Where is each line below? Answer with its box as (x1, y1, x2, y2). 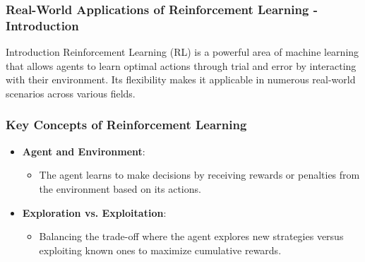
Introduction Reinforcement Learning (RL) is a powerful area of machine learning (6, 44, 359, 59)
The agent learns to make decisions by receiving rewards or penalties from (39, 167, 360, 182)
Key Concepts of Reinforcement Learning (6, 116, 247, 133)
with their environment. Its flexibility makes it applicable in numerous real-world (6, 72, 356, 87)
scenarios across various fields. (6, 85, 136, 100)
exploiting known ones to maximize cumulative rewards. (39, 242, 282, 257)
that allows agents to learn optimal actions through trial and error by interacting (6, 58, 357, 73)
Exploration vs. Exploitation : (22, 205, 167, 220)
